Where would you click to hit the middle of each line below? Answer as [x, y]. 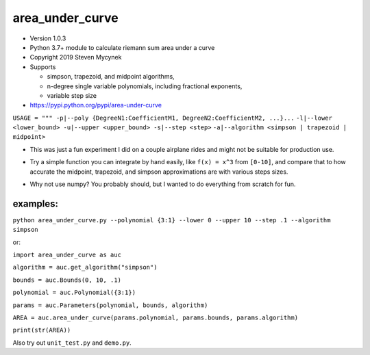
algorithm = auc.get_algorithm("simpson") [85, 267]
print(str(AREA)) [42, 330]
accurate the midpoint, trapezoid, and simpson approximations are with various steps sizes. [159, 172]
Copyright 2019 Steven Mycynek [76, 57]
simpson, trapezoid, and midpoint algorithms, [111, 77]
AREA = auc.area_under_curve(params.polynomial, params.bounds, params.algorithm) [155, 318]
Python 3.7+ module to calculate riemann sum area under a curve [122, 47]
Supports [43, 67]
